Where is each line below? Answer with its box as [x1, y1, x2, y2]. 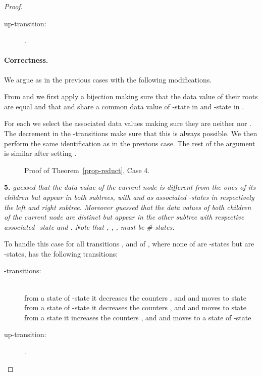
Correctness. [4, 55, 48, 65]
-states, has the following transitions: [4, 248, 118, 259]
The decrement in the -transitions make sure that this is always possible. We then [4, 128, 257, 138]
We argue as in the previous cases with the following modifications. [4, 74, 212, 85]
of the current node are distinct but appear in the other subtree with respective [4, 212, 244, 222]
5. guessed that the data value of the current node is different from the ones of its [4, 182, 256, 192]
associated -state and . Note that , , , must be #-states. [4, 221, 175, 232]
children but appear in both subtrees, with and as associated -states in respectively [4, 191, 254, 202]
